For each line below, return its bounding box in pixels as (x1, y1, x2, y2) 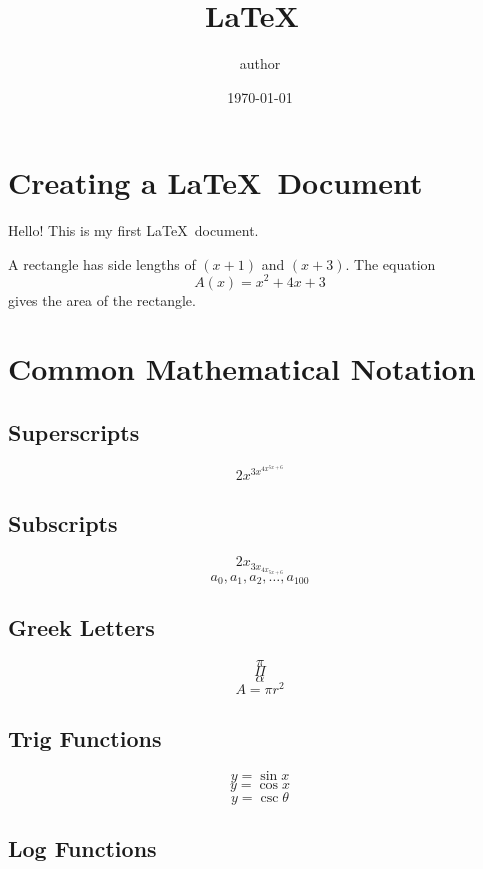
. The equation (345, 253, 436, 274)
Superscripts (8, 416, 140, 447)
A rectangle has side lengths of (8, 253, 196, 274)
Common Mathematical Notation (8, 348, 476, 389)
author (239, 53, 281, 74)
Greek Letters (8, 612, 155, 643)
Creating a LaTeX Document (8, 162, 423, 203)
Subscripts (8, 508, 118, 539)
